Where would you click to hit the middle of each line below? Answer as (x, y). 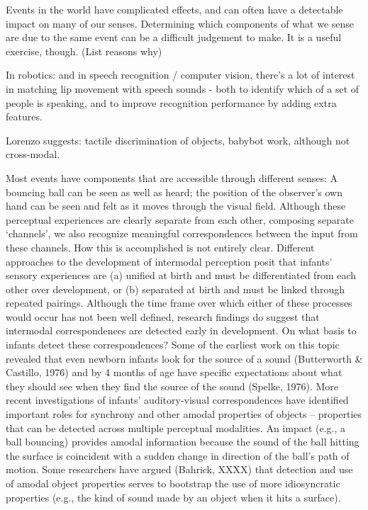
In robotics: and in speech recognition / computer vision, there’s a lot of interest (180, 75)
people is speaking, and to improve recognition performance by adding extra (171, 102)
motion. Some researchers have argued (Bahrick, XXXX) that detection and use (179, 469)
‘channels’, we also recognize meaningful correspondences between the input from (182, 233)
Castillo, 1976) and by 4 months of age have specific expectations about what (174, 372)
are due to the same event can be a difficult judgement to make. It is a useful (174, 37)
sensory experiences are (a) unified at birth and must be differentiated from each (181, 275)
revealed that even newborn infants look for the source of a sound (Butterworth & (184, 358)
